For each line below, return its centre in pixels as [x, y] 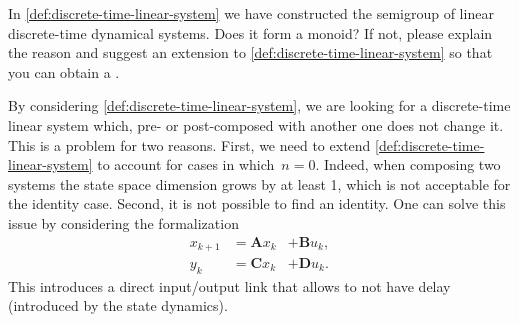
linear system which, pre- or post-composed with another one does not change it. [256, 124]
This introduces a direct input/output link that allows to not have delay [229, 285]
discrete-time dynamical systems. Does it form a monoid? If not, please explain [250, 32]
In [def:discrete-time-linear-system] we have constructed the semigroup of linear [251, 13]
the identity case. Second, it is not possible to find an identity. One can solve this [257, 203]
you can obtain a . [64, 71]
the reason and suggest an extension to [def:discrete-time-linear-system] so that [250, 52]
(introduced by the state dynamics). [118, 305]
